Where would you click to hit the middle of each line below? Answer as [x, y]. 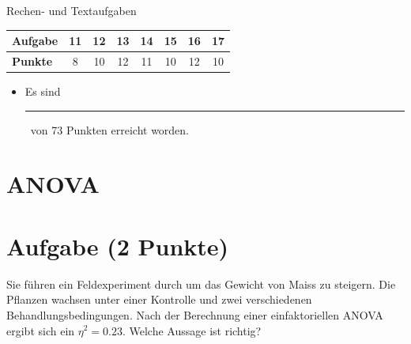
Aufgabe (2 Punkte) [118, 246]
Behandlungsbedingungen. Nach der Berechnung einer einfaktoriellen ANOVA [195, 314]
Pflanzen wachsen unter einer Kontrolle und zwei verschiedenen [159, 299]
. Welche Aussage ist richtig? [192, 330]
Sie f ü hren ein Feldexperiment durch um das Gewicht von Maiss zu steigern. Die [201, 284]
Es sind [43, 91]
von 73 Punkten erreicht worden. [110, 129]
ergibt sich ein [41, 330]
